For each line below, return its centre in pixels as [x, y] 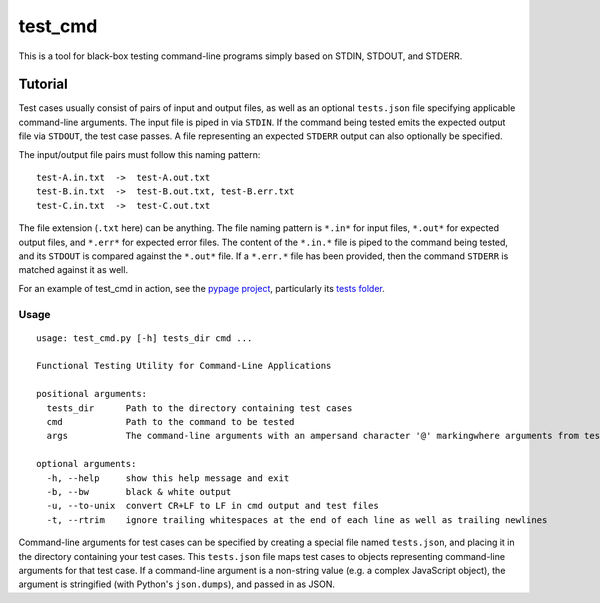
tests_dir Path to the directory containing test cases [199, 408]
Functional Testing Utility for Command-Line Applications [184, 366]
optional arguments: [86, 464]
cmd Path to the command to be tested [170, 422]
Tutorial [43, 84]
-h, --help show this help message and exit [168, 478]
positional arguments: [92, 394]
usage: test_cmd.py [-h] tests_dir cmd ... [144, 338]
